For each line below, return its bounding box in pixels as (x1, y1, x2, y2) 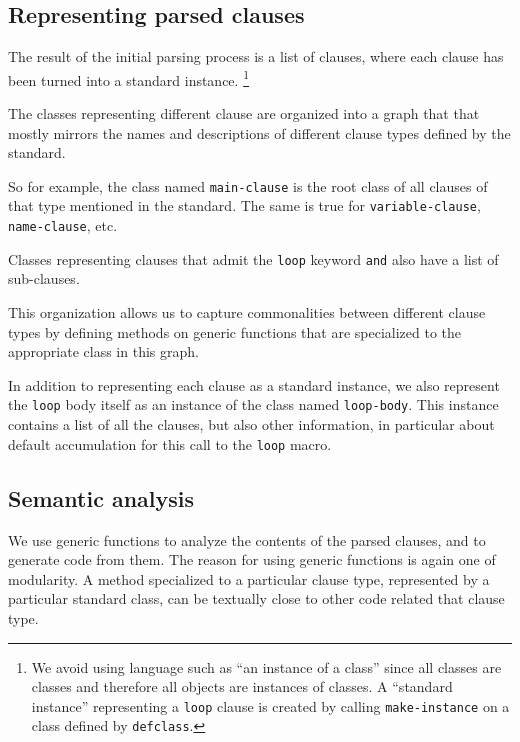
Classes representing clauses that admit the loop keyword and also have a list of (8, 248, 499, 269)
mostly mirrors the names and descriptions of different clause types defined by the (8, 122, 511, 143)
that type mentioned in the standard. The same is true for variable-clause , (8, 195, 481, 216)
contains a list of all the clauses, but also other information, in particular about (8, 414, 495, 435)
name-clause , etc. (8, 215, 118, 236)
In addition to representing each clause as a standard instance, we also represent (8, 374, 500, 395)
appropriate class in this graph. (8, 341, 199, 362)
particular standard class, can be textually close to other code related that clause (8, 588, 505, 609)
